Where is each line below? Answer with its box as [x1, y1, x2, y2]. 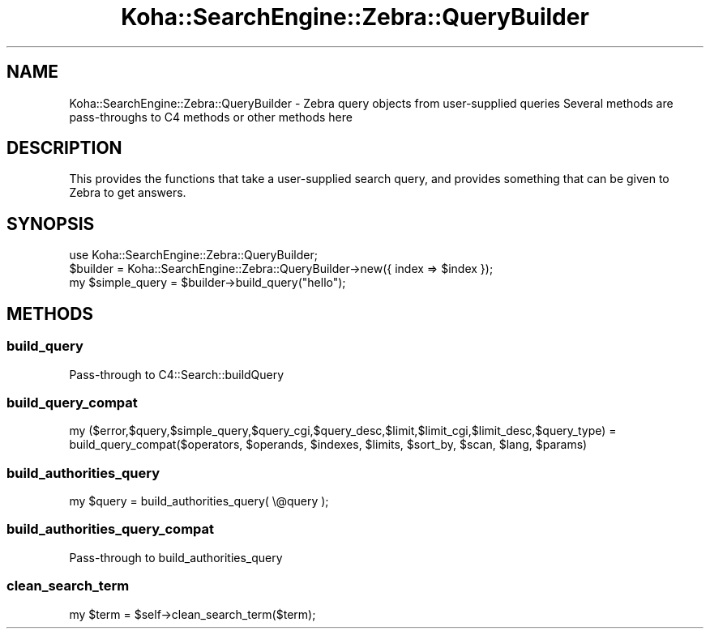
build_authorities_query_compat [6, 521, 215, 538]
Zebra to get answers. [69, 185, 186, 200]
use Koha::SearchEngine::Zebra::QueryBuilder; [69, 248, 318, 262]
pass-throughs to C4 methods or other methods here [69, 109, 353, 124]
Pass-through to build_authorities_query [69, 550, 283, 565]
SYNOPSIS [6, 213, 95, 234]
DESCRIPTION [6, 138, 122, 159]
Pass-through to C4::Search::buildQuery [69, 367, 284, 381]
